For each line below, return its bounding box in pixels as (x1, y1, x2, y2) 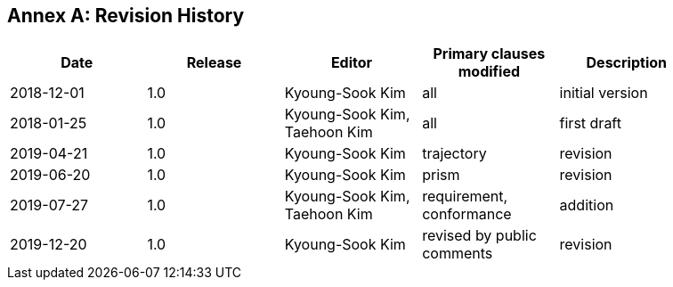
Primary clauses (433, 45, 546, 63)
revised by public (422, 226, 537, 245)
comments (422, 244, 493, 263)
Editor (330, 53, 373, 72)
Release (186, 53, 242, 72)
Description (586, 53, 667, 72)
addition (559, 196, 614, 215)
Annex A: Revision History (7, 4, 245, 27)
